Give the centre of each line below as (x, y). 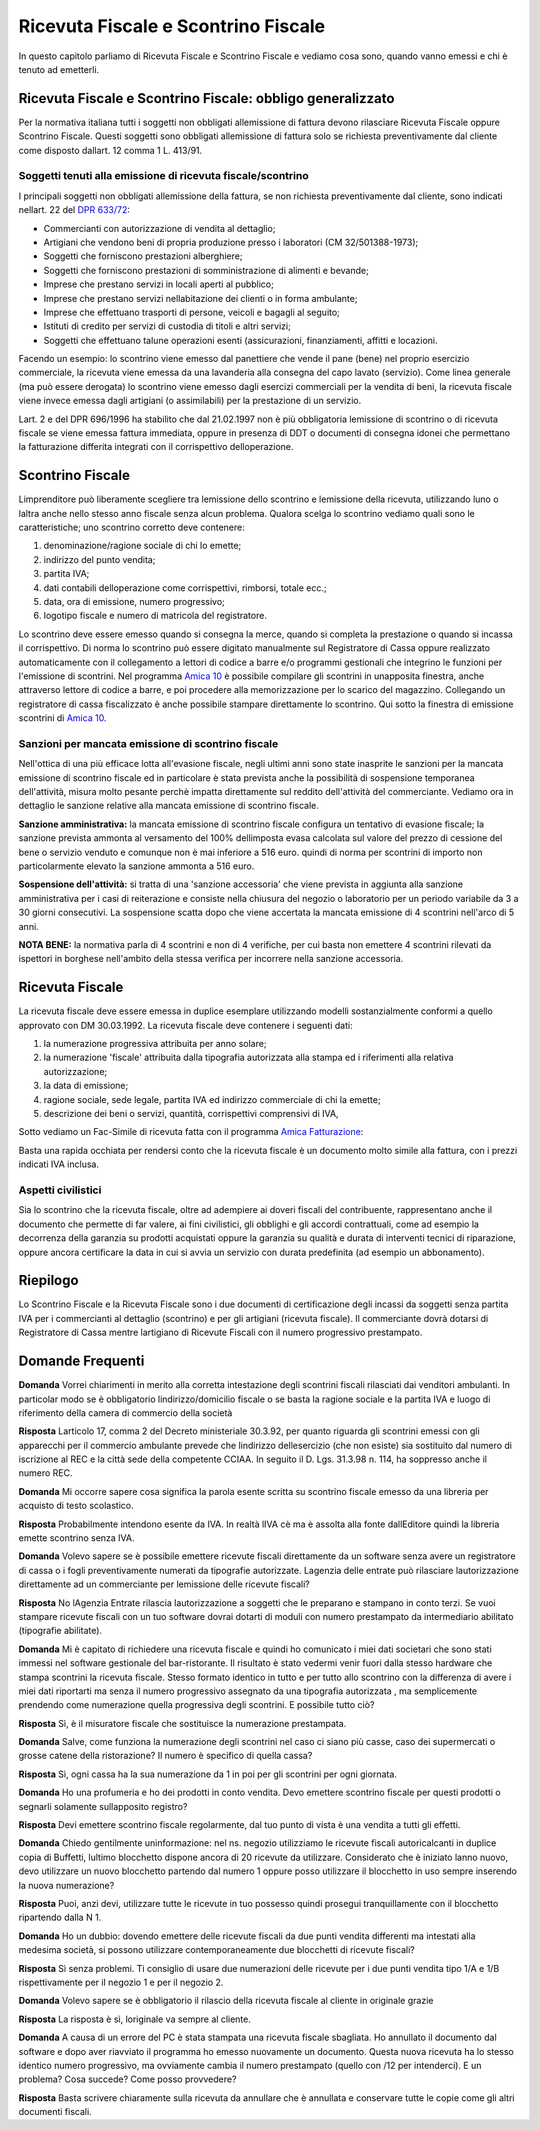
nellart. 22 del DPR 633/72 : (74, 210)
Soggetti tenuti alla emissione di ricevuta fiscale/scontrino (163, 176)
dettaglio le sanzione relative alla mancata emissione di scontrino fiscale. (169, 806)
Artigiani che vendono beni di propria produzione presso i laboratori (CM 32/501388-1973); (231, 242)
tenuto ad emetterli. (59, 69)
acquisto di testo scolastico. (76, 1506)
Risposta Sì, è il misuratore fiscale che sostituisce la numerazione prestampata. (182, 1723)
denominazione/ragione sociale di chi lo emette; (142, 546)
